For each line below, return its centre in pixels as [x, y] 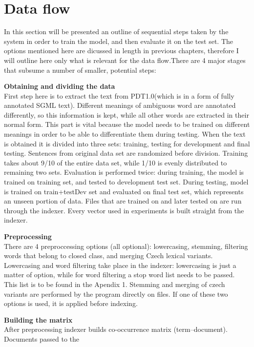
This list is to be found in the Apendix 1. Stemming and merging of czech [115, 284]
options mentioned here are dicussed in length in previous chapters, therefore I [121, 51]
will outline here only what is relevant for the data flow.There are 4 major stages [125, 60]
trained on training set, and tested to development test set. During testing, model [126, 182]
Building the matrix [38, 319]
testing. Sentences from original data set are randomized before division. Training [126, 153]
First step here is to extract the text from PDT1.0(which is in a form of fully [119, 95]
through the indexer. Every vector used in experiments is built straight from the [124, 210]
